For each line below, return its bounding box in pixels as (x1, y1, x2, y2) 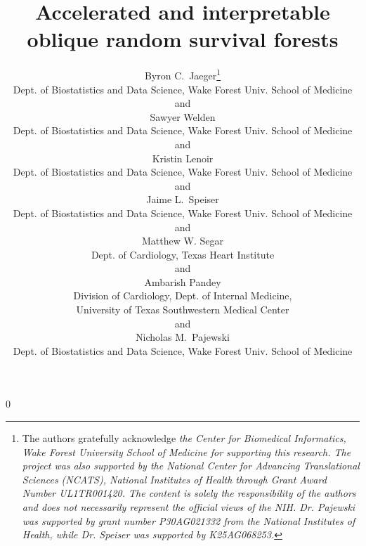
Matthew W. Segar (142, 233, 223, 248)
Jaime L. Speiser (146, 192, 219, 207)
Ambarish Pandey (144, 274, 221, 289)
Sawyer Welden (150, 109, 216, 124)
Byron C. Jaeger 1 (144, 66, 221, 82)
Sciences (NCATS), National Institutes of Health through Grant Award (22, 472, 327, 486)
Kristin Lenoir (152, 150, 214, 165)
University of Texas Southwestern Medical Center (76, 302, 289, 317)
